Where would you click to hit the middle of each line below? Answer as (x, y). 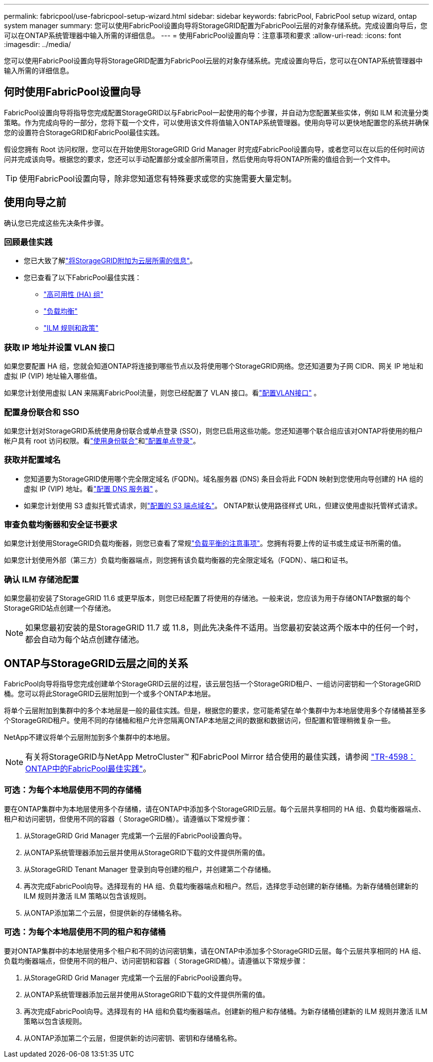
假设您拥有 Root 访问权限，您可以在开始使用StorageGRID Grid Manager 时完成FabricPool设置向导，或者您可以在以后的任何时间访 (215, 149)
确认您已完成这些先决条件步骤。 (56, 223)
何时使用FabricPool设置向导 (72, 92)
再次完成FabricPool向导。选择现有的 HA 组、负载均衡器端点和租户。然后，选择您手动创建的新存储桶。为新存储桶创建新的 (221, 886)
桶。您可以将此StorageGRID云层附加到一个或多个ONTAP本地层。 (109, 694)
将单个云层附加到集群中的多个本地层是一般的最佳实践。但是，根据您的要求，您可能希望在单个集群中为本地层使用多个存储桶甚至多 (215, 711)
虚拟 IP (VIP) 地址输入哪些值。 (53, 376)
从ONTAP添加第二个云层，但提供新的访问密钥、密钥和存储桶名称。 (132, 1038)
